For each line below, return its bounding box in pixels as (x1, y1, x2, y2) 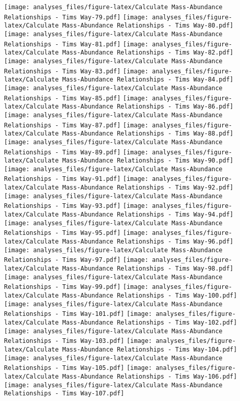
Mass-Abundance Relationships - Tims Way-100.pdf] (62, 292, 237, 299)
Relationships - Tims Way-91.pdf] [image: (4, 175, 148, 183)
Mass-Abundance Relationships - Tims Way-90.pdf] (62, 157, 234, 165)
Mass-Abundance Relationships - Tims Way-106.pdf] (62, 372, 237, 380)
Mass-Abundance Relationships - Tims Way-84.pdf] (62, 76, 234, 84)
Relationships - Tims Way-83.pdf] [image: (4, 67, 148, 75)
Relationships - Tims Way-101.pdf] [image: (4, 310, 153, 318)
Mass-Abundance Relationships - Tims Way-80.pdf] (62, 22, 234, 30)
